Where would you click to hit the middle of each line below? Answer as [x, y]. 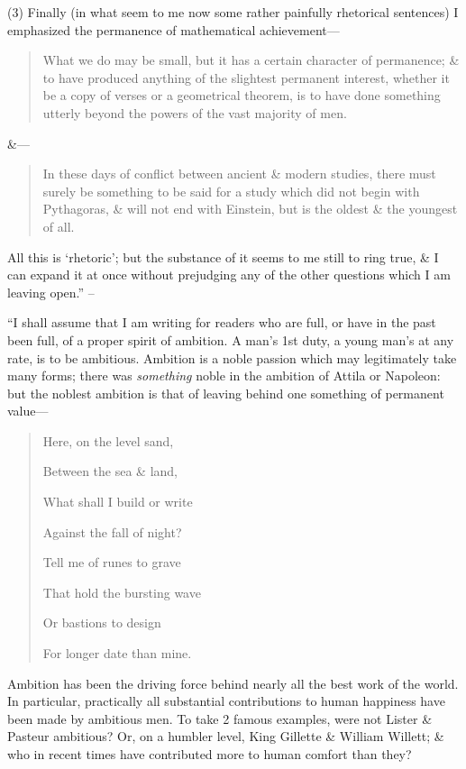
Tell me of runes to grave [112, 562]
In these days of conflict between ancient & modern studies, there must [239, 174]
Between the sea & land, [110, 471]
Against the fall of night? [112, 531]
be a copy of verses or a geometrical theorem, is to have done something [242, 95]
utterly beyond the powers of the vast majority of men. [195, 112]
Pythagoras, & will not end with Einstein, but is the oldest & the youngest [250, 209]
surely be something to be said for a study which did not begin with [231, 191]
